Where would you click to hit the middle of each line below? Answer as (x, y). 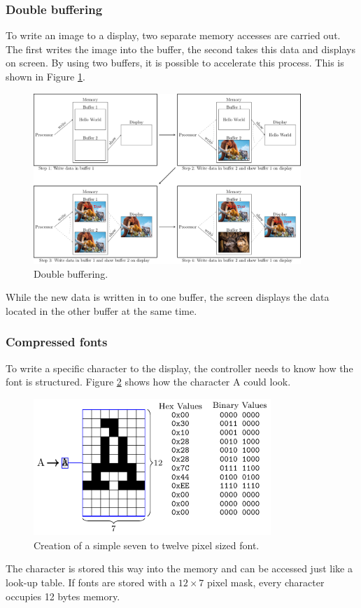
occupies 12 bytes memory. (63, 596)
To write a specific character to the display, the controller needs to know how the (179, 368)
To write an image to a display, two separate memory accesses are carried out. (173, 35)
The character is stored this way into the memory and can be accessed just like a (179, 568)
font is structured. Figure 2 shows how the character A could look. (148, 382)
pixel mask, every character (266, 582)
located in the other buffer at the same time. (101, 310)
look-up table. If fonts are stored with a (91, 582)
